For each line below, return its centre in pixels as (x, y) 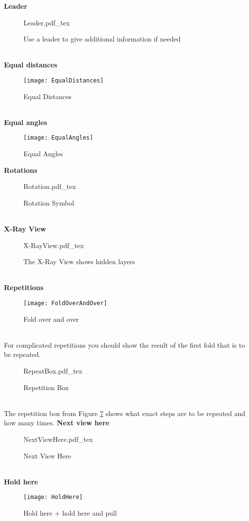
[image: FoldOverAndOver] (65, 303)
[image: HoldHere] (53, 497)
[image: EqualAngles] (58, 138)
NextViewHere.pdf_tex (58, 439)
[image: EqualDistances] (64, 80)
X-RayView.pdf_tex (54, 245)
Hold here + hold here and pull (70, 513)
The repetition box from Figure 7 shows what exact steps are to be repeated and (125, 413)
